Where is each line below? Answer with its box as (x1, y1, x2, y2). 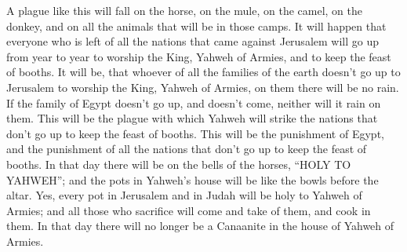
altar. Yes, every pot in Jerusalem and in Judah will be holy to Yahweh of (6, 187, 362, 203)
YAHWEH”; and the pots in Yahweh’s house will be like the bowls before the (6, 171, 379, 188)
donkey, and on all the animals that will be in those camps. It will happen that (6, 17, 387, 34)
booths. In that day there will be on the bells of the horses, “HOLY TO (6, 155, 351, 172)
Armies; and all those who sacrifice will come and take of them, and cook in (6, 202, 371, 218)
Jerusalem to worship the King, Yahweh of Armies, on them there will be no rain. (6, 79, 399, 95)
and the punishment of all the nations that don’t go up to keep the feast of (6, 141, 367, 157)
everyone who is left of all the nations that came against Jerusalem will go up (6, 33, 379, 49)
